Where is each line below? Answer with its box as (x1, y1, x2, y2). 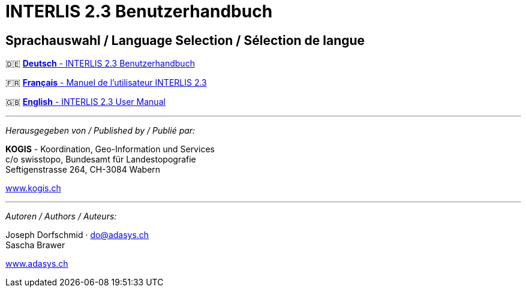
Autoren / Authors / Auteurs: (5, 211, 117, 222)
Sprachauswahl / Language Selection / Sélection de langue (5, 32, 365, 48)
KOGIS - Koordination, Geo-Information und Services (5, 144, 215, 155)
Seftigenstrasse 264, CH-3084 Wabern (5, 164, 161, 175)
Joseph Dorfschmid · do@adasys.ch (5, 230, 149, 240)
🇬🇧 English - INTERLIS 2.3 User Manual (5, 97, 166, 107)
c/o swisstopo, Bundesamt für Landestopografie (5, 154, 196, 165)
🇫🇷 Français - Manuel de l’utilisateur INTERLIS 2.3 (5, 77, 207, 88)
